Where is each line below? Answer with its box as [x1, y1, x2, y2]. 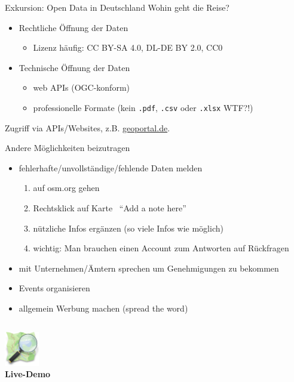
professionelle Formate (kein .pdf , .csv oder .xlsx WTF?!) [33, 101, 253, 113]
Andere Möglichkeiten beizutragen [5, 141, 130, 154]
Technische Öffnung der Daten [19, 61, 130, 73]
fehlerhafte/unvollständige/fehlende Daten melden [19, 161, 203, 174]
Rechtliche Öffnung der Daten [19, 21, 128, 33]
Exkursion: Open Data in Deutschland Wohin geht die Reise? [5, 1, 229, 13]
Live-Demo [5, 368, 51, 380]
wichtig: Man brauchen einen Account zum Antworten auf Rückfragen [33, 242, 289, 254]
